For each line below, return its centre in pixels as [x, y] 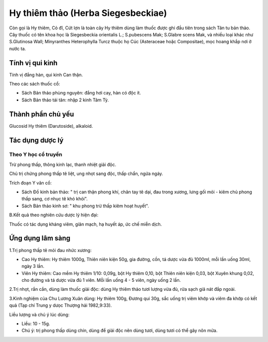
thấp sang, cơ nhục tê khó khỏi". [55, 199]
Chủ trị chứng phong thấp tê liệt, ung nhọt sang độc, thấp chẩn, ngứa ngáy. [86, 173]
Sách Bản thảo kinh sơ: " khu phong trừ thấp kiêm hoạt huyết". [85, 206]
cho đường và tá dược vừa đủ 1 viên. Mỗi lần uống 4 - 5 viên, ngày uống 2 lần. [101, 280]
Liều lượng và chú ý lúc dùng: [39, 314]
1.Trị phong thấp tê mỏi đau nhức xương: [50, 250]
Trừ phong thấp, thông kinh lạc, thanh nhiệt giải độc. [63, 165]
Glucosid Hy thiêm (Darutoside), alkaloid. [51, 126]
